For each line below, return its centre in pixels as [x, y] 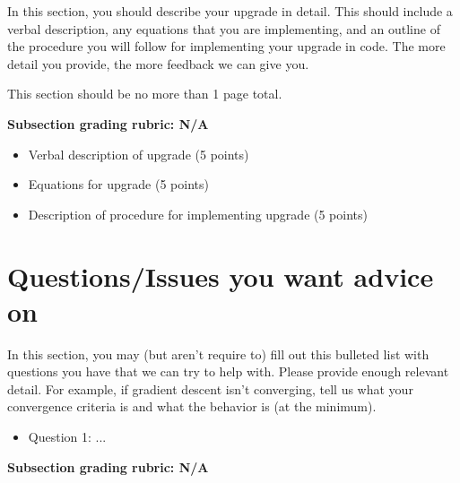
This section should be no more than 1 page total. [145, 94]
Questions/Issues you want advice [221, 276]
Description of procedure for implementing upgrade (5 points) [198, 214]
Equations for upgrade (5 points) [118, 184]
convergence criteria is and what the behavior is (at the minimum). [192, 406]
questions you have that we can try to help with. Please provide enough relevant [228, 371]
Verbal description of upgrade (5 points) [139, 154]
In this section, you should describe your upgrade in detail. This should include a [230, 11]
